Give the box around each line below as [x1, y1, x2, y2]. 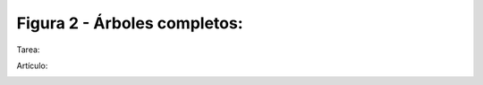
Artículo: [16, 60, 48, 71]
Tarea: [16, 44, 40, 55]
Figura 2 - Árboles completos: [16, 13, 243, 33]
